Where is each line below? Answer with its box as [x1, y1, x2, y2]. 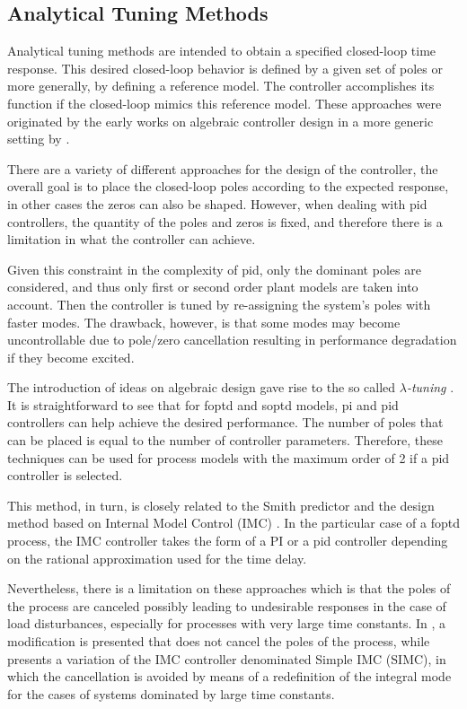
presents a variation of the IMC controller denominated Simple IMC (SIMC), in [7, 649, 446, 668]
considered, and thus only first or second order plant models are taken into [7, 277, 419, 296]
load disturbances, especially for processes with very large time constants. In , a [7, 614, 446, 633]
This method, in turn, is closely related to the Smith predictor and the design [7, 495, 435, 514]
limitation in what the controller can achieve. [7, 230, 256, 249]
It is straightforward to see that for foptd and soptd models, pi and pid [7, 395, 399, 414]
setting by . [7, 129, 70, 148]
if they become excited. [7, 347, 135, 366]
